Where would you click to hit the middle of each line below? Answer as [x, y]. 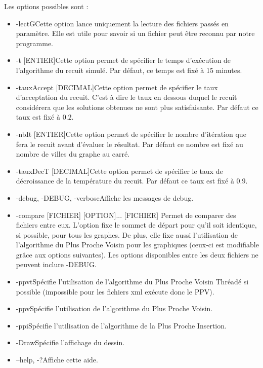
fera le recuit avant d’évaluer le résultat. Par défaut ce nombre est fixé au [129, 144]
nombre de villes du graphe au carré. [73, 154]
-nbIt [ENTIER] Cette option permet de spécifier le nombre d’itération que [131, 134]
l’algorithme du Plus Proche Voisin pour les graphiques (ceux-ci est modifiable [137, 245]
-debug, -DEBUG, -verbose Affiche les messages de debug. [105, 197]
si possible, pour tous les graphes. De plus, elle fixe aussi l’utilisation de [127, 234]
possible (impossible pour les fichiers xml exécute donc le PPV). [115, 291]
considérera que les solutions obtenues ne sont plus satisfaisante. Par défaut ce [137, 107]
